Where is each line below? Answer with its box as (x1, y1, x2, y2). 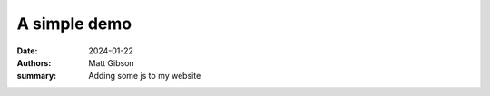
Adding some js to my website (88, 71, 201, 82)
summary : (16, 71, 57, 82)
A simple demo (16, 14, 132, 34)
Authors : (16, 57, 52, 68)
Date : (16, 45, 38, 56)
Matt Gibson (88, 57, 135, 68)
